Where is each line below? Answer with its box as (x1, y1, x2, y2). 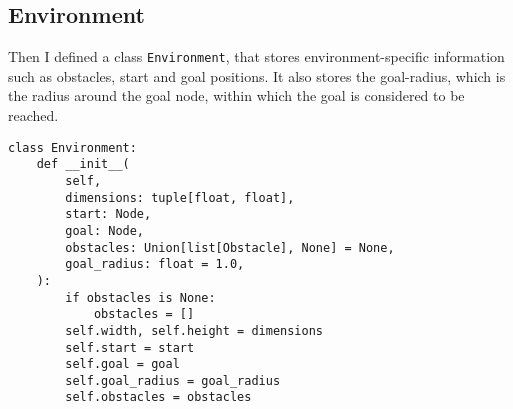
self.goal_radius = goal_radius (65, 373, 281, 388)
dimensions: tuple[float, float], (65, 190, 295, 205)
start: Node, (65, 207, 152, 222)
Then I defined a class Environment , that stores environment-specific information (8, 46, 505, 67)
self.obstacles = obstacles (65, 390, 252, 405)
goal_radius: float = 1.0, (65, 257, 245, 272)
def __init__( (36, 157, 130, 172)
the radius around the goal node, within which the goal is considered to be (8, 85, 465, 106)
